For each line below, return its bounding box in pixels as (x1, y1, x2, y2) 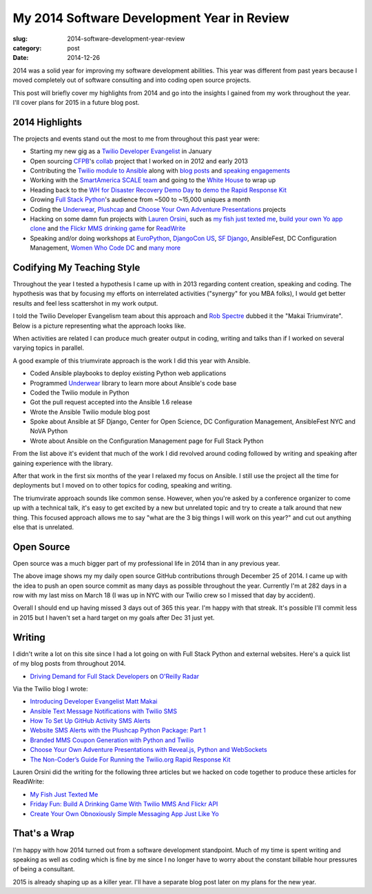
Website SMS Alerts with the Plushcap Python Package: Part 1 (30, 726, 206, 735)
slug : (12, 34, 28, 43)
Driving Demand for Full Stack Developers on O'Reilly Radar (30, 672, 200, 680)
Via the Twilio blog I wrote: (12, 684, 89, 693)
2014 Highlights (12, 116, 83, 128)
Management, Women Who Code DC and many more (30, 244, 181, 252)
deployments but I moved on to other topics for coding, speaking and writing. (12, 481, 232, 490)
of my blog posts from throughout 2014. (12, 659, 126, 668)
